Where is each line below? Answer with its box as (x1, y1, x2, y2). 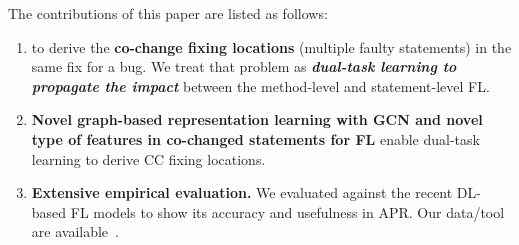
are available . (31, 221, 119, 242)
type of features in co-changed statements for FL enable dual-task (31, 128, 480, 149)
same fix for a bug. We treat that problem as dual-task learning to (31, 56, 457, 77)
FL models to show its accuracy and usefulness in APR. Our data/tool (70, 201, 505, 222)
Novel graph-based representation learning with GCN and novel (31, 109, 483, 130)
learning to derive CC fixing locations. (31, 148, 266, 169)
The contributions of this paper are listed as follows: (8, 3, 328, 23)
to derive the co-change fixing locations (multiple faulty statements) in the (31, 36, 512, 57)
